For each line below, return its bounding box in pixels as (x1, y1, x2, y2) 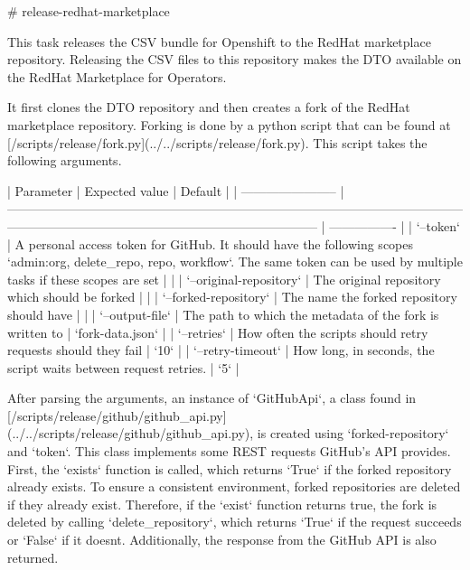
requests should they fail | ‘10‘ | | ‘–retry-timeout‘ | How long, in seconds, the (7, 341, 435, 360)
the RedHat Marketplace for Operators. (7, 67, 227, 86)
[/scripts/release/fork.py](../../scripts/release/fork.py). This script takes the (7, 133, 428, 152)
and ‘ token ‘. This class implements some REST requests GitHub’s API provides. (7, 442, 451, 461)
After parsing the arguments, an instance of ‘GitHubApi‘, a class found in (7, 388, 417, 407)
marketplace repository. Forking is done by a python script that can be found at (7, 115, 451, 134)
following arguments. (7, 151, 122, 170)
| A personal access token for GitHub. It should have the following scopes (7, 234, 414, 253)
